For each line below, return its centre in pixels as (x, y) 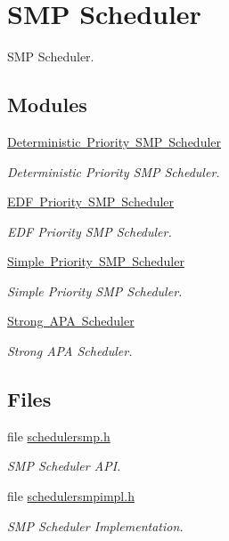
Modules (47, 105)
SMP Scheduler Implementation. (95, 525)
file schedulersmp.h (59, 436)
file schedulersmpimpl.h (71, 496)
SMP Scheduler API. (64, 466)
